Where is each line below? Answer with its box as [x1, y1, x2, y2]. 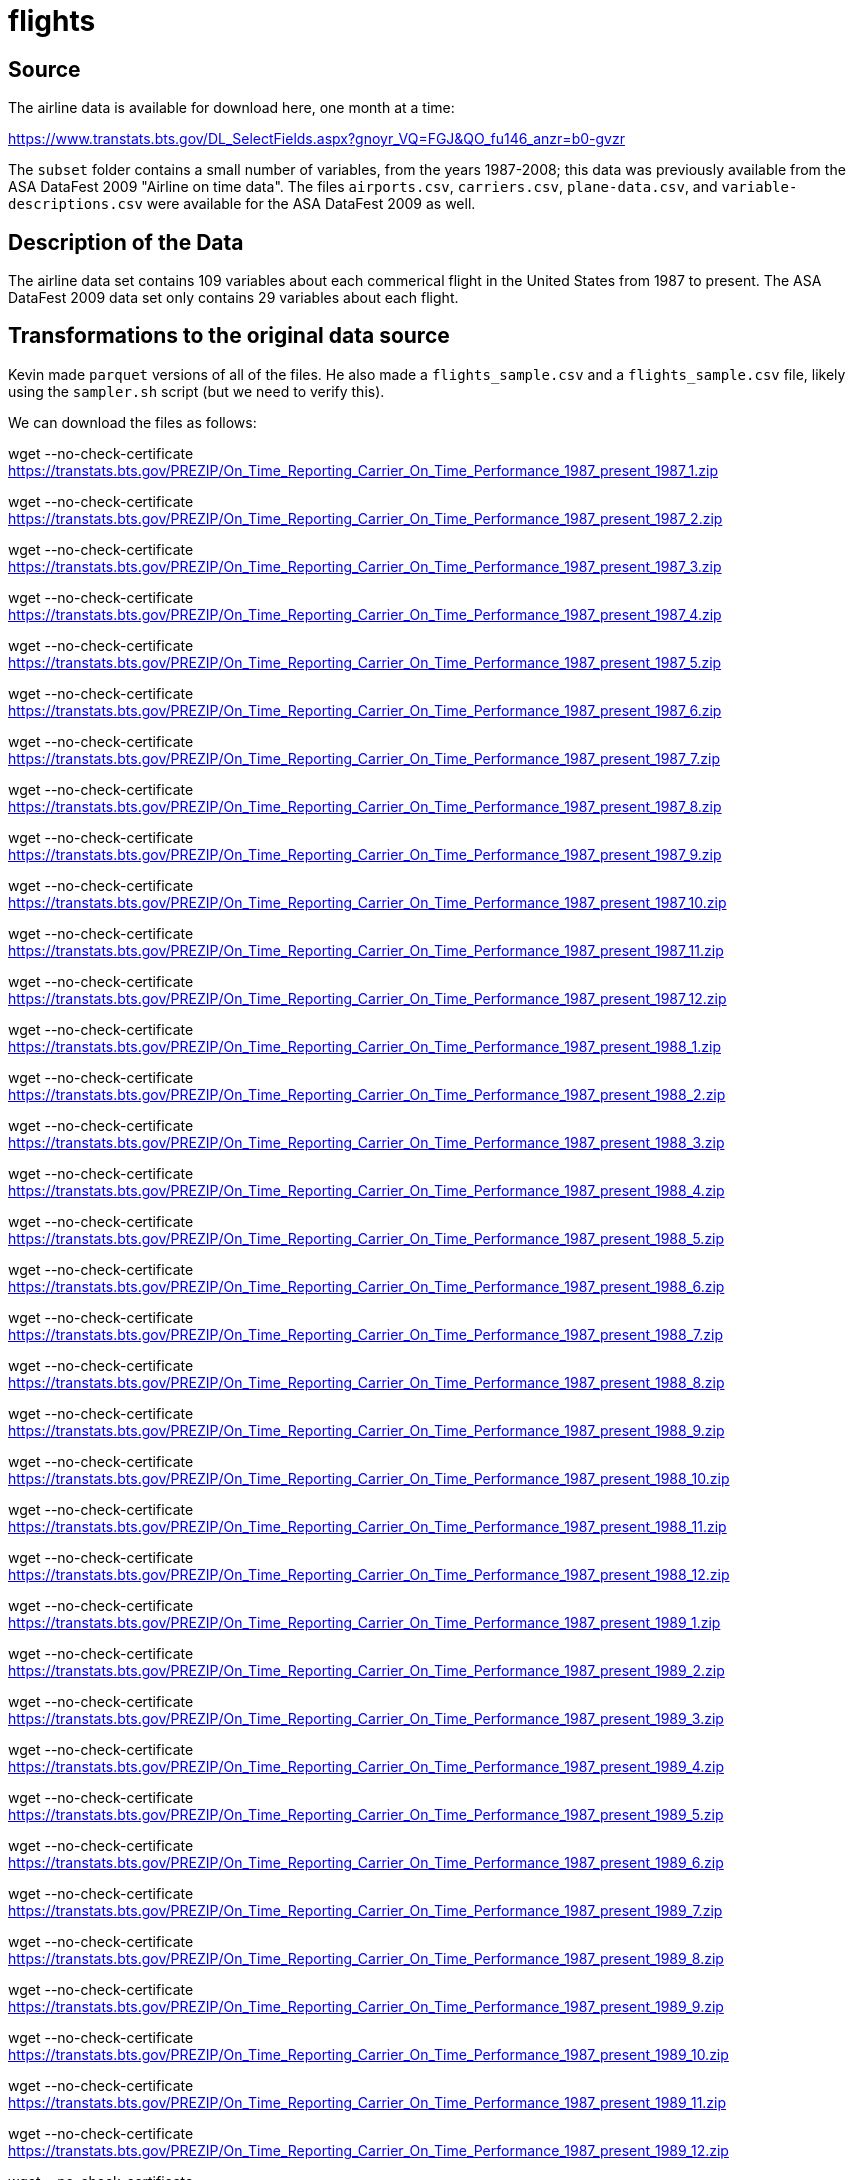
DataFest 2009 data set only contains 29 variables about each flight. [8, 289, 459, 307]
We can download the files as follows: [8, 413, 257, 431]
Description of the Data [8, 229, 244, 255]
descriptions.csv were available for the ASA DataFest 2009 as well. [8, 195, 476, 213]
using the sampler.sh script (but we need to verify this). [8, 382, 385, 400]
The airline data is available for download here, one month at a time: [8, 99, 455, 117]
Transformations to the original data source [8, 323, 450, 349]
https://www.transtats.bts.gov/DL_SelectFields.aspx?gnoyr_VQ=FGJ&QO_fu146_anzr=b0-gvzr [8, 130, 625, 148]
